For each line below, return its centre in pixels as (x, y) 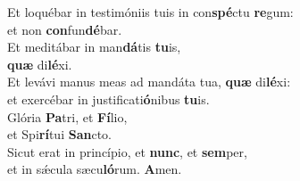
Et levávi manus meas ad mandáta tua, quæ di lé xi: (149, 82)
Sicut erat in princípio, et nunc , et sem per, (127, 151)
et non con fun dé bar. (65, 29)
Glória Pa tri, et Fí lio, (67, 116)
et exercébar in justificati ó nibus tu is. (108, 99)
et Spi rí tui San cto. (59, 134)
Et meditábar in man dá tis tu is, (94, 47)
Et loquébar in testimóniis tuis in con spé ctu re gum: (150, 12)
